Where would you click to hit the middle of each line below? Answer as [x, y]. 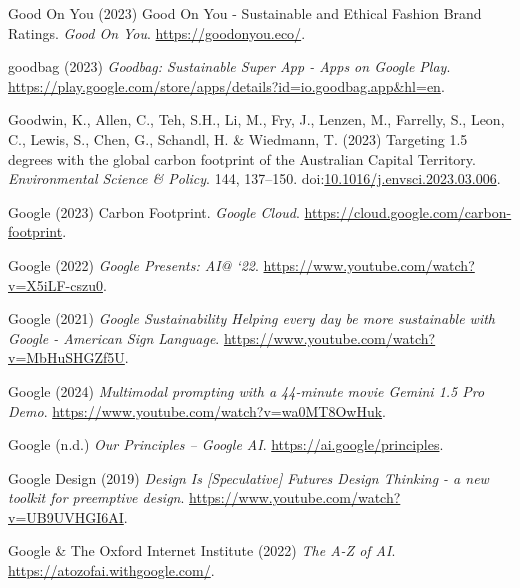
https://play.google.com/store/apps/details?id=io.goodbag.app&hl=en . [226, 85]
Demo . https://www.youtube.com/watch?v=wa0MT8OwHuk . [197, 410]
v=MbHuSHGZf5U [66, 357]
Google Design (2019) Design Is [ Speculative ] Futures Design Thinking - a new [248, 477]
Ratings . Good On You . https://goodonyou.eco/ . [157, 32]
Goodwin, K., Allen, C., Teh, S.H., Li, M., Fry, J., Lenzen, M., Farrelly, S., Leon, [256, 119]
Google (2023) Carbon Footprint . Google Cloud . [154, 211]
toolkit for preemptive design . [96, 497]
